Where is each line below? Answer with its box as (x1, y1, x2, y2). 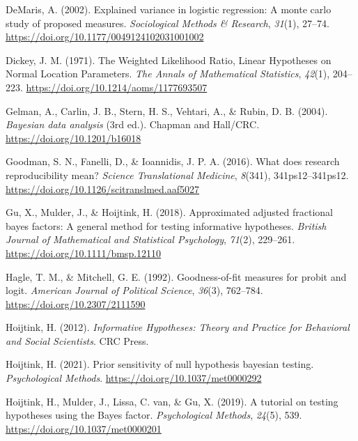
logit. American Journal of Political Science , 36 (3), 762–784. (6, 283, 263, 297)
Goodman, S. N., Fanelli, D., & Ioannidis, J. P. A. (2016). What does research (6, 154, 340, 169)
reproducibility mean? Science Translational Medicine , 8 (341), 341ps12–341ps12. (6, 167, 349, 182)
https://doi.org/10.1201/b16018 (6, 130, 141, 145)
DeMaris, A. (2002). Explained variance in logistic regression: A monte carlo (6, 2, 332, 16)
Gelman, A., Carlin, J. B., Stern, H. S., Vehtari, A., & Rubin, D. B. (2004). (6, 103, 328, 118)
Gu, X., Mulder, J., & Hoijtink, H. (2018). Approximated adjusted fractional (6, 205, 333, 219)
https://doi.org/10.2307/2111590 (6, 296, 146, 311)
